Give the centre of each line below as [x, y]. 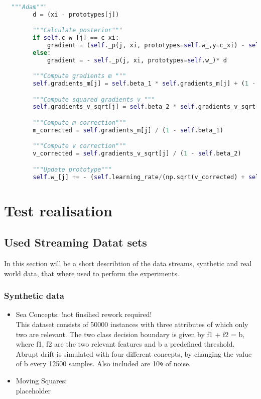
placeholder [33, 390]
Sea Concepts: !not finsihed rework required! [84, 314]
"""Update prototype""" [72, 169]
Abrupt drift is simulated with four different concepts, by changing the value [134, 353]
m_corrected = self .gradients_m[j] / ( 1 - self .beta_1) [128, 130]
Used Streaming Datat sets [76, 242]
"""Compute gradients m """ [80, 76]
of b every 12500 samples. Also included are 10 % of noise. [103, 364]
